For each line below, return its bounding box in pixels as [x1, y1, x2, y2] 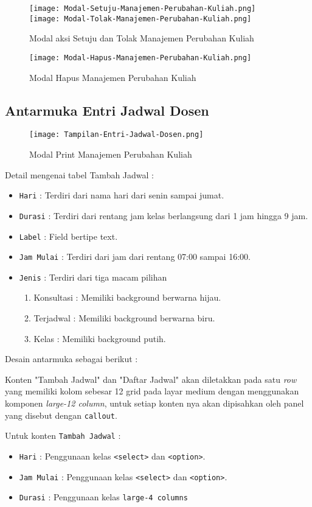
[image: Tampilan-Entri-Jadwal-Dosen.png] [29, 130, 204, 139]
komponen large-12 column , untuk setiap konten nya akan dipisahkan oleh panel [5, 397, 304, 410]
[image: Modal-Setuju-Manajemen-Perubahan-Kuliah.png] [29, 4, 256, 13]
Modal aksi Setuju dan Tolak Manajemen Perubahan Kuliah [29, 32, 254, 44]
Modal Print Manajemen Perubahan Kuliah [29, 148, 192, 161]
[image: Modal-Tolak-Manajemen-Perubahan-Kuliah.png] [29, 14, 252, 23]
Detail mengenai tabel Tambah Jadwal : [5, 168, 154, 181]
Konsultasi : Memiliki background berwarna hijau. [33, 291, 221, 304]
